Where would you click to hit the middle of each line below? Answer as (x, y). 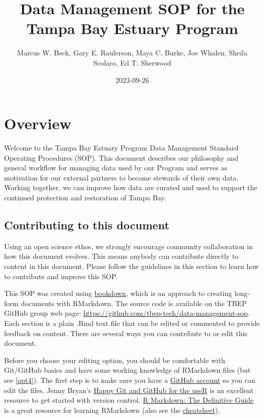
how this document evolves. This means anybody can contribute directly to (121, 256)
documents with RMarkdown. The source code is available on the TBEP (134, 303)
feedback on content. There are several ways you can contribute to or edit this (126, 333)
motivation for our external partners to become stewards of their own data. (121, 177)
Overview (38, 123)
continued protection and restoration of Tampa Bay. (85, 197)
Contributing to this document (87, 225)
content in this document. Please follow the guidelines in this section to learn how (132, 266)
